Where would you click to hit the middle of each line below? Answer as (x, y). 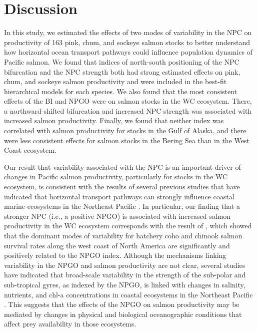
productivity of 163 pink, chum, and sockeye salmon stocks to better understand (127, 42)
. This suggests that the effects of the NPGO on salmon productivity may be (122, 304)
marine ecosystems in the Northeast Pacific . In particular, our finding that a (122, 206)
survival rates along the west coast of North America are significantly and (117, 245)
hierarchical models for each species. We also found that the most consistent (121, 91)
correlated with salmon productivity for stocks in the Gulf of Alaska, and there (125, 130)
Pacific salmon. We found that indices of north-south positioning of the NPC (122, 61)
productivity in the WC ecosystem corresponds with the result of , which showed (128, 226)
